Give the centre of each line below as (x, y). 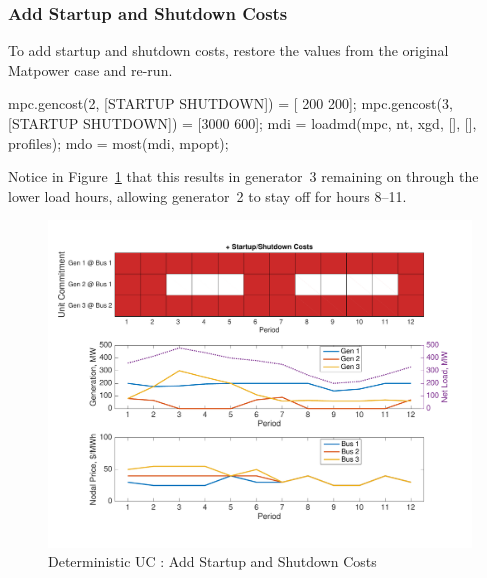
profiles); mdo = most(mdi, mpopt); (118, 142)
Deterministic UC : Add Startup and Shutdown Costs (212, 561)
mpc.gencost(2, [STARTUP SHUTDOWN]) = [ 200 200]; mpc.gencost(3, (230, 103)
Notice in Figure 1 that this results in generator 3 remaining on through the (243, 176)
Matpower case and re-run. (90, 69)
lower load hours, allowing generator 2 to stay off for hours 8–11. (207, 195)
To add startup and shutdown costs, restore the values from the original (228, 50)
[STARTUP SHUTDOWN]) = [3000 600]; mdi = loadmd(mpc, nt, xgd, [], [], (242, 123)
